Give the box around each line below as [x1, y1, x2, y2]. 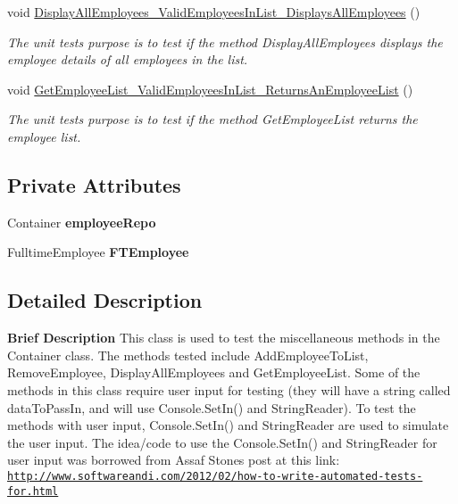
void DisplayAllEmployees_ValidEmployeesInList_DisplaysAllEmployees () [7, 3, 421, 21]
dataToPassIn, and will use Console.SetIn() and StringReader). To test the [7, 398, 416, 417]
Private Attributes [7, 170, 181, 198]
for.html [7, 484, 59, 498]
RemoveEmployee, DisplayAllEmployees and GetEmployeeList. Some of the [7, 363, 421, 382]
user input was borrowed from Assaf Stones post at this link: [7, 450, 340, 469]
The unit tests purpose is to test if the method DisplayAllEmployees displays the [7, 32, 443, 51]
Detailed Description [7, 286, 203, 314]
